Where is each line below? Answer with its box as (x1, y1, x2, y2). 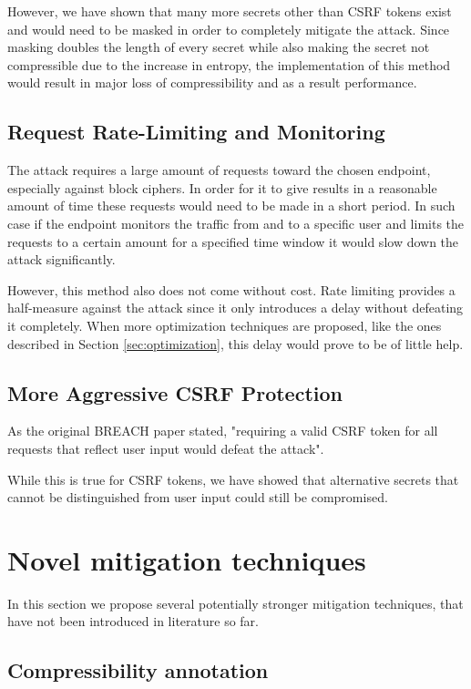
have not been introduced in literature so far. (7, 612, 259, 631)
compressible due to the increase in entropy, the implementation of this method (7, 55, 451, 74)
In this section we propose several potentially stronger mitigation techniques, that (7, 593, 464, 612)
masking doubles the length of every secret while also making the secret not (7, 37, 430, 57)
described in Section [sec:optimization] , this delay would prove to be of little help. (7, 334, 464, 353)
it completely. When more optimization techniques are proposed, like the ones (7, 315, 442, 334)
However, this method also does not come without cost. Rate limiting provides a (7, 280, 456, 299)
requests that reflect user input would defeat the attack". (7, 438, 324, 458)
